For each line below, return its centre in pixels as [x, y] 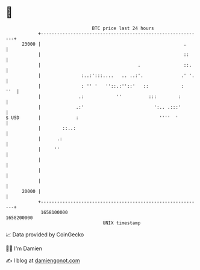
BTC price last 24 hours [123, 28]
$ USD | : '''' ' [92, 118]
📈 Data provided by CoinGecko [45, 235]
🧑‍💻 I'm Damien [24, 248]
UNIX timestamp [122, 223]
